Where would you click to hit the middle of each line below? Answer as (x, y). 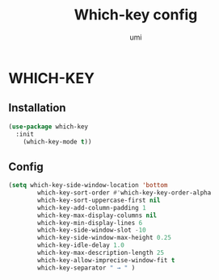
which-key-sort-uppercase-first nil (99, 200)
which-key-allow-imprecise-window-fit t (106, 260)
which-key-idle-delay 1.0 (81, 245)
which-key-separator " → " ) (86, 268)
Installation (37, 108)
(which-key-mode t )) (57, 142)
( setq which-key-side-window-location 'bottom (88, 186)
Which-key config (136, 15)
